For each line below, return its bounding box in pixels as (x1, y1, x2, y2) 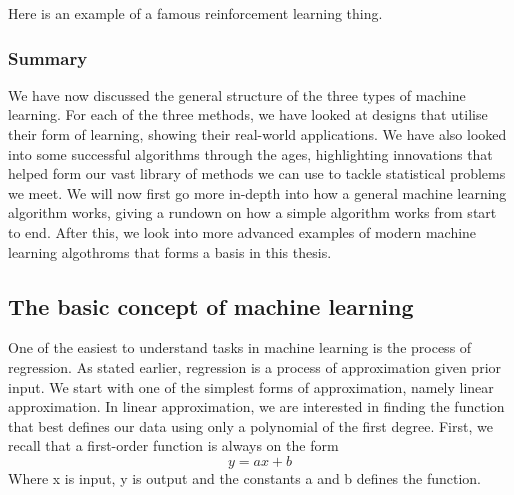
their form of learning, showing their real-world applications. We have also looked (8, 124, 507, 144)
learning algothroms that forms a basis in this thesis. (8, 241, 332, 262)
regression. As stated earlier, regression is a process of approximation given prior (8, 356, 502, 377)
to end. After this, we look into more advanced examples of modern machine (8, 221, 477, 242)
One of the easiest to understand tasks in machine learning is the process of (8, 337, 472, 358)
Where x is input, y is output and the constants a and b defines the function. (8, 467, 481, 488)
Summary (8, 45, 88, 70)
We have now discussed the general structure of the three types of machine (8, 84, 466, 105)
